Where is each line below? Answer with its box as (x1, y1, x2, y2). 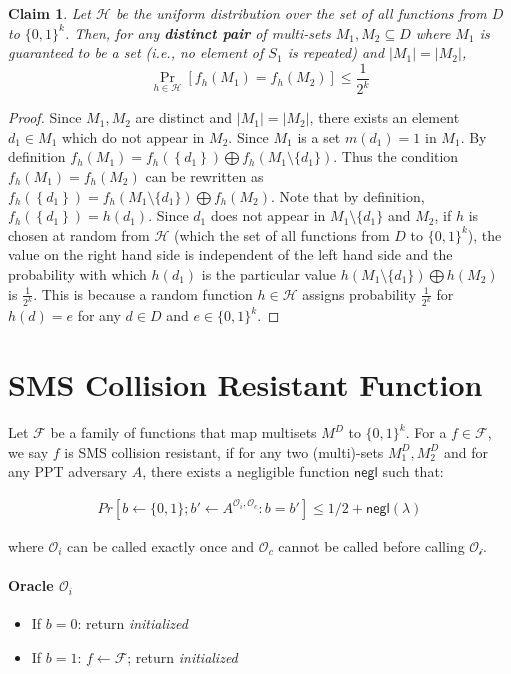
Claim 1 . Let (8, 3, 91, 23)
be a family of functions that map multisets (50, 422, 317, 443)
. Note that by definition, (270, 185, 425, 206)
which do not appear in (62, 126, 205, 147)
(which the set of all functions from (173, 224, 390, 245)
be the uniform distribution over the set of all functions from (115, 3, 487, 23)
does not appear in (210, 205, 326, 226)
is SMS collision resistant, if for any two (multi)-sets (64, 441, 384, 462)
